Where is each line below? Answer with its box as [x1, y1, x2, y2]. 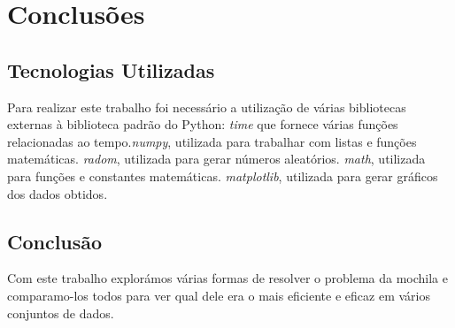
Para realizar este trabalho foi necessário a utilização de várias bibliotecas [7, 97, 406, 116]
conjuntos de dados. [7, 303, 114, 322]
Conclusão [7, 227, 103, 255]
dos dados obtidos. [7, 184, 108, 202]
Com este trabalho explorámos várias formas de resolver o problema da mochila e [7, 269, 448, 287]
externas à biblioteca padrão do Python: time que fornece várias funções [7, 115, 398, 133]
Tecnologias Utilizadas [7, 56, 215, 83]
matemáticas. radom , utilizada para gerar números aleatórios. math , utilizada [7, 149, 426, 168]
